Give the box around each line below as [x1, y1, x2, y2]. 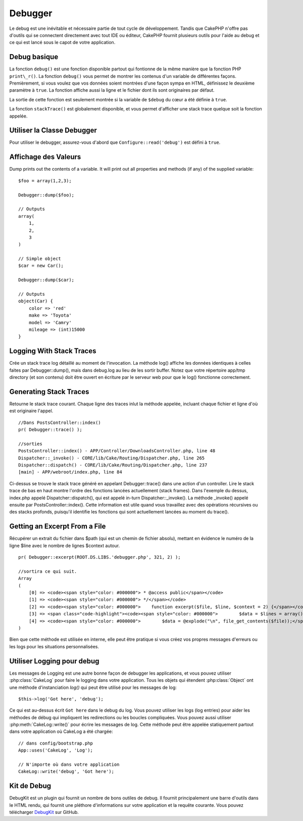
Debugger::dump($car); [18, 277, 75, 283]
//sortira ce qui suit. [18, 568, 77, 574]
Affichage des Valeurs [9, 152, 81, 162]
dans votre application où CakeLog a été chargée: [9, 728, 113, 734]
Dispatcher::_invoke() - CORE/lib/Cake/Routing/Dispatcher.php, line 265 [18, 455, 205, 461]
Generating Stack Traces [9, 387, 89, 396]
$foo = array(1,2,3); [18, 178, 72, 183]
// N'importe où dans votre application [18, 762, 120, 767]
